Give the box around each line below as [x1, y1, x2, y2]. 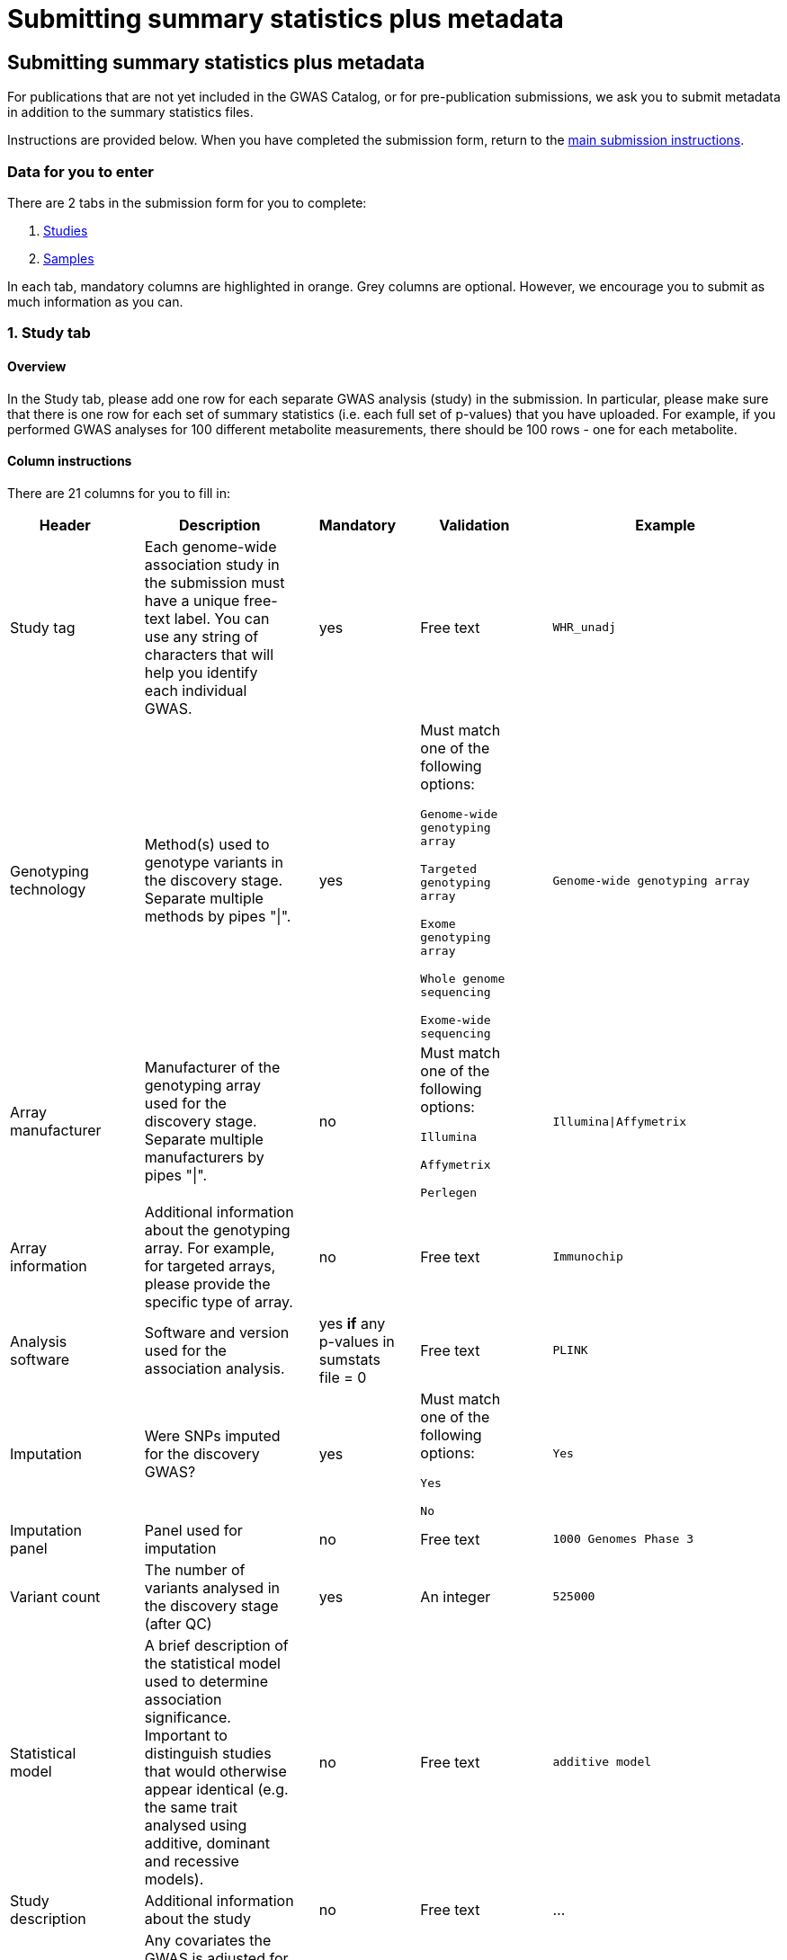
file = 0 [318, 1368, 367, 1386]
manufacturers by [144, 1148, 264, 1167]
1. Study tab [7, 324, 91, 343]
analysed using [144, 1815, 247, 1834]
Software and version [144, 1323, 290, 1341]
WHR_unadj [552, 620, 616, 635]
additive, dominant [144, 1833, 270, 1852]
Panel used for [144, 1520, 243, 1539]
